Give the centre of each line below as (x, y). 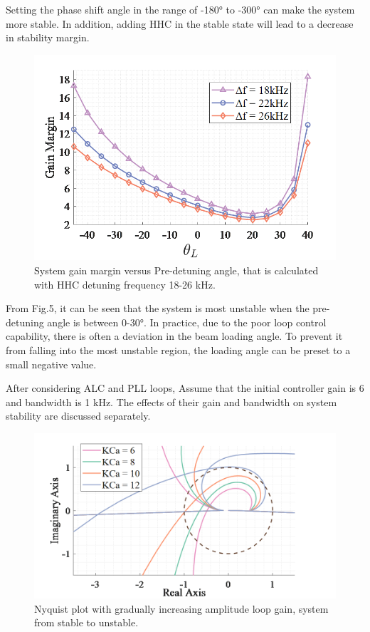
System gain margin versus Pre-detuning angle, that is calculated (176, 270)
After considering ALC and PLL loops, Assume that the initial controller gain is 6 (185, 388)
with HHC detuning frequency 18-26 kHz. (125, 284)
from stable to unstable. (86, 622)
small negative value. (51, 364)
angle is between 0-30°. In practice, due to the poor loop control (187, 322)
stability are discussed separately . (78, 416)
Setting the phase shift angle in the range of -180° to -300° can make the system (180, 9)
